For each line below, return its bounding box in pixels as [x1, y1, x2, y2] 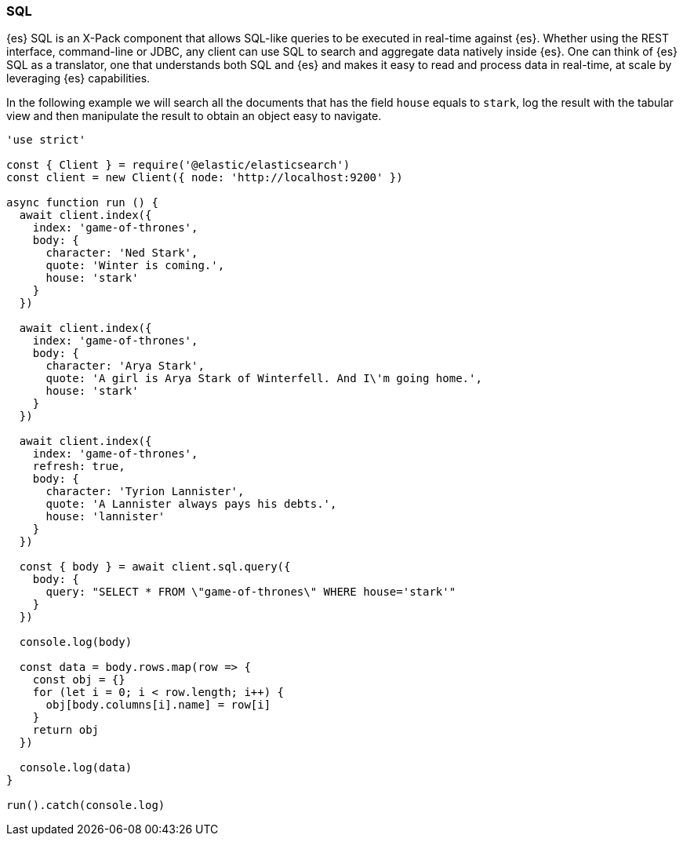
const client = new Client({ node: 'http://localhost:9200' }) [6, 171, 403, 184]
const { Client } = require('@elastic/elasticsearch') [6, 159, 351, 172]
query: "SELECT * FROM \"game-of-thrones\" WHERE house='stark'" [45, 585, 456, 599]
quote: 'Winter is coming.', [45, 259, 225, 272]
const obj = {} [32, 673, 125, 687]
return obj [32, 724, 100, 737]
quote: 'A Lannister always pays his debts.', [45, 498, 337, 511]
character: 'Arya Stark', [45, 359, 205, 373]
